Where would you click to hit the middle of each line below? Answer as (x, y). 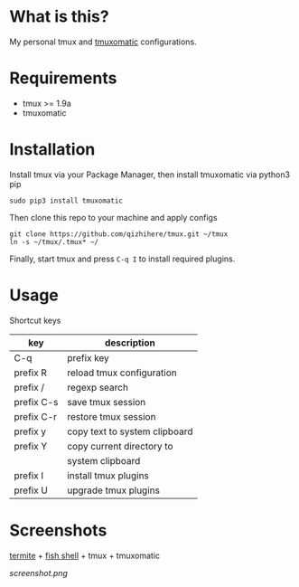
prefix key (89, 357)
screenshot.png (38, 573)
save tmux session (107, 402)
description (130, 343)
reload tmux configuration (122, 373)
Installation (52, 150)
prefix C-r (35, 416)
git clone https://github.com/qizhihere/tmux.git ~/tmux (119, 234)
